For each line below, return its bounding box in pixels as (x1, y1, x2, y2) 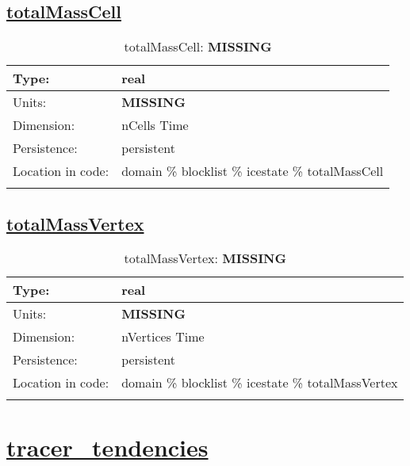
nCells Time (121, 116, 189, 135)
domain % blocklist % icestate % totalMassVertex (121, 373, 398, 392)
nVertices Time (121, 327, 205, 346)
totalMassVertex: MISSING (124, 249, 286, 268)
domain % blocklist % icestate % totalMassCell (121, 162, 384, 181)
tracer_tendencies (6, 430, 209, 463)
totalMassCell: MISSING (124, 37, 272, 56)
